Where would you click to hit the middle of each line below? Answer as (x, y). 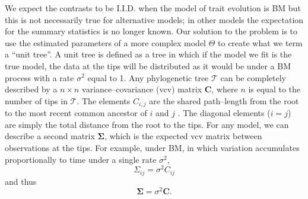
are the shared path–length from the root (224, 100)
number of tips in (36, 100)
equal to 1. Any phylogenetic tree (148, 77)
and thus (21, 181)
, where (225, 89)
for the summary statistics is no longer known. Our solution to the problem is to (151, 31)
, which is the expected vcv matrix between (183, 136)
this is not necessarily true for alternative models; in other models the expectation (154, 19)
